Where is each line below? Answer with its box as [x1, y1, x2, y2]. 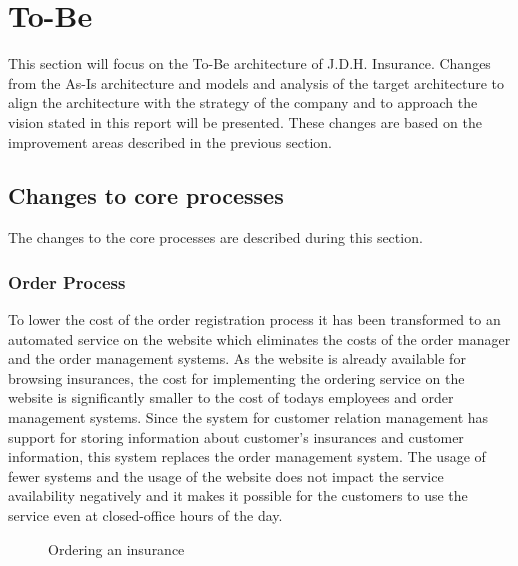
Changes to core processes [8, 180, 284, 211]
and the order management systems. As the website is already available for [8, 348, 466, 369]
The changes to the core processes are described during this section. [8, 227, 423, 248]
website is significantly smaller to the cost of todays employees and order [8, 387, 454, 408]
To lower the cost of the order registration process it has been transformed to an [8, 309, 501, 330]
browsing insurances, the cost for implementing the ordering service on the [8, 367, 465, 388]
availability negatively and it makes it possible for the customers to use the [8, 485, 468, 506]
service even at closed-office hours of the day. [8, 505, 283, 526]
